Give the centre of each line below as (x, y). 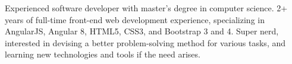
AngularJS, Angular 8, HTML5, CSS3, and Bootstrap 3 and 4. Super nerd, (142, 31)
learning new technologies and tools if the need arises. (103, 54)
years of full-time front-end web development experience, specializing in (135, 19)
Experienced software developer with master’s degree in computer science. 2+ (146, 8)
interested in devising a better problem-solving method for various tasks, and (145, 42)
